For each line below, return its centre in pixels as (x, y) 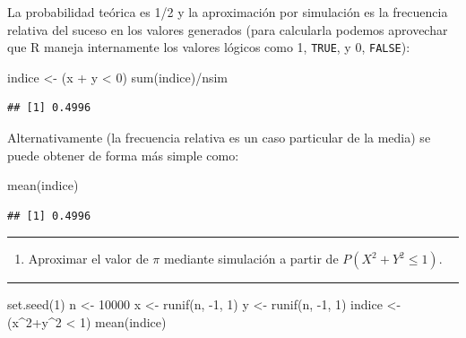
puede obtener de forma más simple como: (123, 155)
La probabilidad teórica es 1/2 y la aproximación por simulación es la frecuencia (228, 12)
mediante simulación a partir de (251, 259)
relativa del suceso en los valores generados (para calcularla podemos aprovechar (228, 29)
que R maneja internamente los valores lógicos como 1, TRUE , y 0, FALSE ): (209, 47)
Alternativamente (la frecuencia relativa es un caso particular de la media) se (219, 138)
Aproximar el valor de (88, 259)
